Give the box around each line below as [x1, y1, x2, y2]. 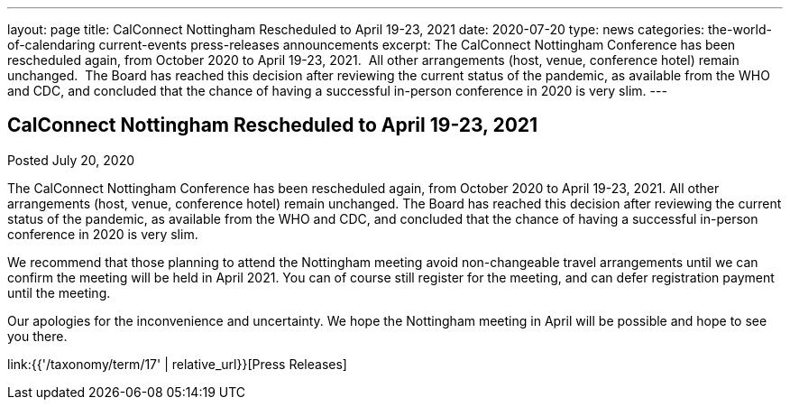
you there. [7, 328, 68, 344]
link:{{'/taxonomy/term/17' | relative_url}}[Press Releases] [7, 356, 347, 372]
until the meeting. [7, 284, 111, 301]
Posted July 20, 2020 [7, 152, 135, 168]
